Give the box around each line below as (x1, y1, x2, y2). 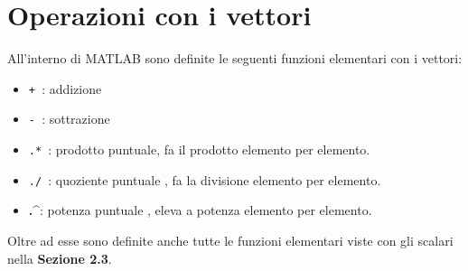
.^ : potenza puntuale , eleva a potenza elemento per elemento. (28, 201, 372, 220)
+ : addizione (28, 79, 102, 98)
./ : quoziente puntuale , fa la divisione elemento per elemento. (28, 170, 381, 189)
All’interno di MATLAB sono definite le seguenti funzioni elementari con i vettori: (7, 49, 463, 68)
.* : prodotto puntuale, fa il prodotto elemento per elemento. (28, 140, 370, 159)
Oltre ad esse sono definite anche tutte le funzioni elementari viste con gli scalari (7, 230, 454, 249)
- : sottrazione (28, 109, 110, 128)
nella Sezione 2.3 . (7, 248, 112, 267)
